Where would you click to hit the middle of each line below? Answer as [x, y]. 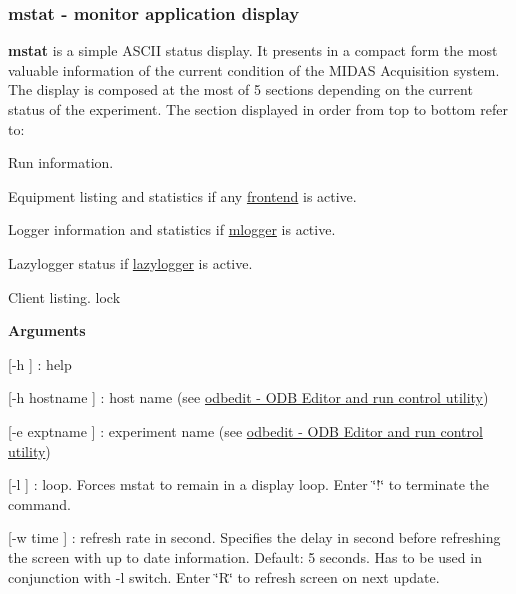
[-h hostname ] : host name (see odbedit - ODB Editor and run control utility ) [248, 397]
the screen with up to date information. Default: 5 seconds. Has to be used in [245, 556]
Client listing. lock [64, 296]
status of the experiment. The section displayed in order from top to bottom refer [258, 109]
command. [39, 503]
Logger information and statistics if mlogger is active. [172, 229]
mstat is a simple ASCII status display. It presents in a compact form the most [253, 50]
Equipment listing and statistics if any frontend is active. [182, 195]
